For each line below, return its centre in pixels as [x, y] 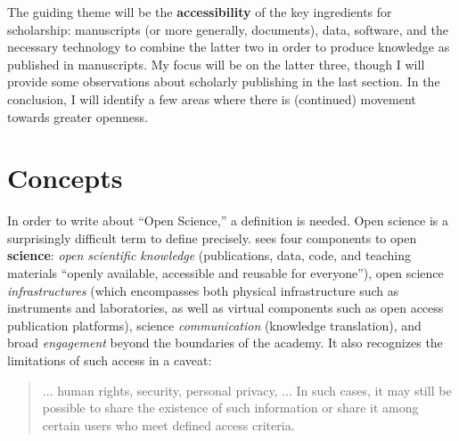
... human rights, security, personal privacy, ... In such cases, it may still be [247, 390]
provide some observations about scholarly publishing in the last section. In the [224, 82]
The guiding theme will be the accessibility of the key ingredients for [200, 12]
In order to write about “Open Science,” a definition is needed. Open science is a [228, 220]
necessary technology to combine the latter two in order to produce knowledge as [229, 47]
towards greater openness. [78, 116]
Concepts [65, 178]
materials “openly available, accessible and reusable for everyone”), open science [225, 273]
